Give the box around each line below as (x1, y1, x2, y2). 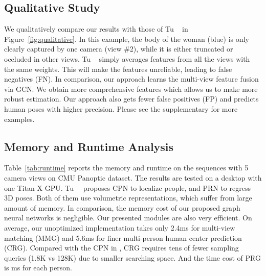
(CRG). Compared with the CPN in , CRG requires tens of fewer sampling (4, 242, 239, 253)
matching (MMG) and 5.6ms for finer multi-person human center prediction (4, 232, 242, 243)
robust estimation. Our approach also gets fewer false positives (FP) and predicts (4, 93, 259, 104)
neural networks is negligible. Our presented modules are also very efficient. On (4, 212, 252, 223)
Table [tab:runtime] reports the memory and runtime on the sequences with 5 (4, 162, 249, 173)
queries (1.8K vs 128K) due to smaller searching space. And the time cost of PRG (4, 252, 261, 263)
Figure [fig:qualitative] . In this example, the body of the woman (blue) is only (4, 33, 249, 44)
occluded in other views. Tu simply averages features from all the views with (4, 53, 250, 64)
